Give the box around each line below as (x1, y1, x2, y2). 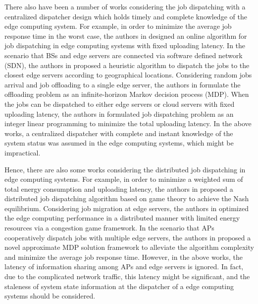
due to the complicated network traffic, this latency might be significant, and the (4, 271, 250, 282)
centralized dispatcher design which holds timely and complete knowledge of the (4, 11, 247, 21)
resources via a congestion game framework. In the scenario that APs (4, 223, 214, 233)
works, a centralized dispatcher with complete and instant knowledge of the (4, 128, 233, 138)
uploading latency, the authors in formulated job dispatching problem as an (4, 108, 234, 119)
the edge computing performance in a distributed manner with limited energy (4, 213, 240, 223)
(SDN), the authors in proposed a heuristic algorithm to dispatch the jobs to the (4, 60, 250, 70)
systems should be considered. (4, 291, 96, 301)
